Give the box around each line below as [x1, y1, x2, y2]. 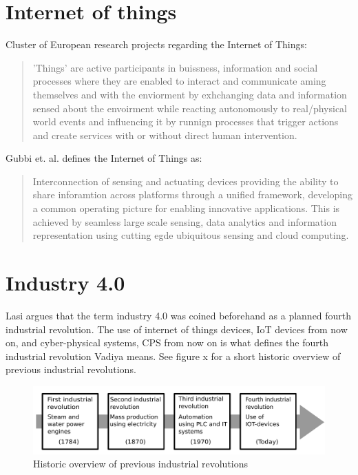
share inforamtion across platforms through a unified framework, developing [32, 187, 352, 202]
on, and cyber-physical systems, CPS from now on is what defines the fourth [6, 335, 328, 350]
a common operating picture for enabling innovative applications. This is [32, 201, 340, 215]
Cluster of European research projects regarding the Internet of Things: [6, 37, 307, 52]
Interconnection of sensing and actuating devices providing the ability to [32, 173, 339, 188]
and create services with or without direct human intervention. [32, 127, 297, 142]
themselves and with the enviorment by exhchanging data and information [32, 87, 347, 101]
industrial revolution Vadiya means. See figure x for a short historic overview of [6, 348, 341, 363]
